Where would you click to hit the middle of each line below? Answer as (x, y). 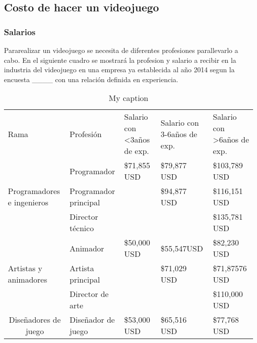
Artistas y (25, 268)
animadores (28, 280)
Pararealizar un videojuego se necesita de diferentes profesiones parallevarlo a (121, 50)
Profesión (86, 134)
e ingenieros (28, 202)
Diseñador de (92, 320)
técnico (82, 228)
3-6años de (179, 134)
